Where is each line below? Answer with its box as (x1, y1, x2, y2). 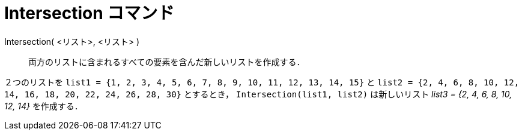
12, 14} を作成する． (4, 100, 83, 111)
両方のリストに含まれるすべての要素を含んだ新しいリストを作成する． (28, 56, 305, 67)
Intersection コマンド (4, 3, 175, 23)
